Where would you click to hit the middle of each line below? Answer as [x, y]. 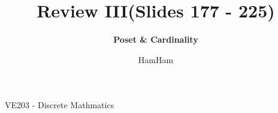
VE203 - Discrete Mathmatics [60, 105]
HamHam [156, 59]
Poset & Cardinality [156, 39]
